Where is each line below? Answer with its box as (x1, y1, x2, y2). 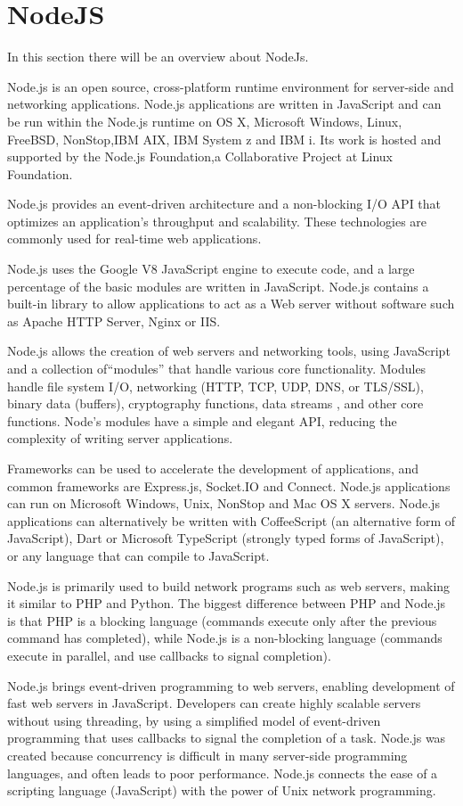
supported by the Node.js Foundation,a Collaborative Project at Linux (7, 147, 393, 166)
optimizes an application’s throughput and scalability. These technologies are (7, 211, 427, 230)
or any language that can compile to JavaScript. (7, 546, 270, 564)
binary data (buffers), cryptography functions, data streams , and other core (7, 394, 424, 413)
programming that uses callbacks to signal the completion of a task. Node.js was (7, 728, 446, 747)
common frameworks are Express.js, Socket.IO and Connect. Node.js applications (7, 476, 451, 495)
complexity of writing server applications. (7, 429, 233, 448)
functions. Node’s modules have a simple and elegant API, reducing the (7, 411, 397, 430)
